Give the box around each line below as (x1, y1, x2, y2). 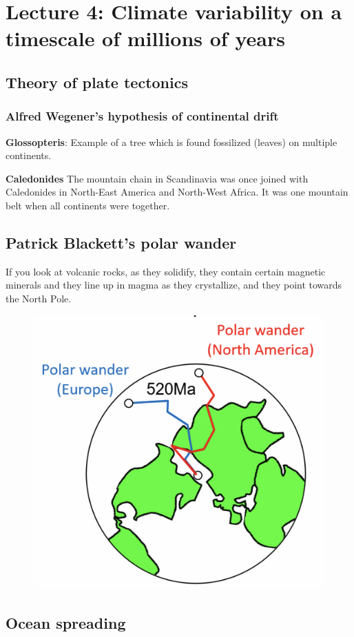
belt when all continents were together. (6, 198, 170, 212)
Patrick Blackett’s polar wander (6, 231, 237, 253)
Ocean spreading (6, 612, 126, 634)
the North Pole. (6, 291, 72, 305)
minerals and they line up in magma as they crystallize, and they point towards (6, 278, 342, 292)
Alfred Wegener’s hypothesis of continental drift (6, 107, 279, 125)
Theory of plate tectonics (6, 71, 188, 92)
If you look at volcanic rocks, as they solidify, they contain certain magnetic (6, 264, 326, 278)
